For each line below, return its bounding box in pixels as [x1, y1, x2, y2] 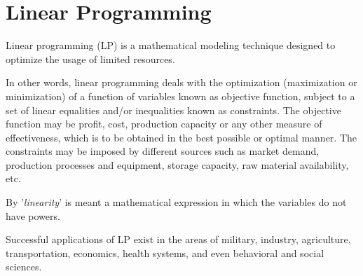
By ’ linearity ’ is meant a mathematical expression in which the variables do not [6, 195, 347, 209]
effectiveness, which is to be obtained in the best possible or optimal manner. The [6, 130, 357, 144]
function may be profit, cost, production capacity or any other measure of [6, 116, 322, 131]
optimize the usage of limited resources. [6, 51, 175, 66]
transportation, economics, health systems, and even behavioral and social [6, 245, 324, 260]
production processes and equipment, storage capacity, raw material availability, [6, 157, 349, 172]
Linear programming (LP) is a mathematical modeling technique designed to [6, 38, 336, 53]
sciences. [6, 259, 42, 274]
